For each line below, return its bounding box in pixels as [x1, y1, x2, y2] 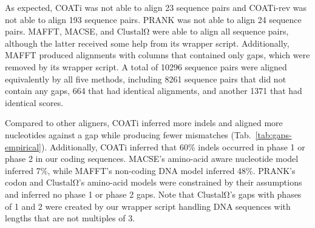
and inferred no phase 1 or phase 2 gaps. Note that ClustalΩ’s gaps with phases [5, 187, 302, 200]
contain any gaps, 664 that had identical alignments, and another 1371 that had [5, 84, 302, 97]
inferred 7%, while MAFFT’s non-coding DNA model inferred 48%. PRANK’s [5, 164, 296, 176]
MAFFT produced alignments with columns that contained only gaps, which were [5, 49, 310, 61]
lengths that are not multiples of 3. [5, 212, 135, 224]
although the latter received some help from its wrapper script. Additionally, [5, 36, 290, 49]
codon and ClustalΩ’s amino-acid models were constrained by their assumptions [5, 176, 302, 189]
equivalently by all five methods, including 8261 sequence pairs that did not [5, 72, 286, 85]
